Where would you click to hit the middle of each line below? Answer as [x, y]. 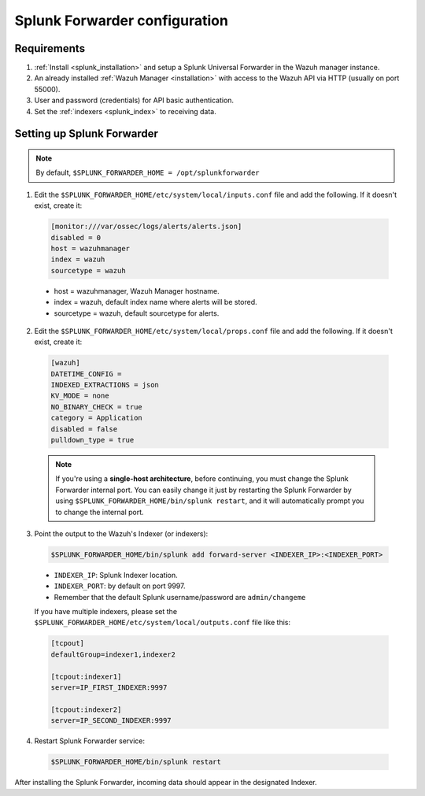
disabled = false [84, 429]
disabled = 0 [76, 237]
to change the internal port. [100, 512]
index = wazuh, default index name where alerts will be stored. [155, 302]
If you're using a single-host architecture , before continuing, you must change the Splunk [202, 479]
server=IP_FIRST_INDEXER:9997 [109, 688]
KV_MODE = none [80, 396]
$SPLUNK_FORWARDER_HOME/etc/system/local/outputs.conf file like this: [163, 623]
